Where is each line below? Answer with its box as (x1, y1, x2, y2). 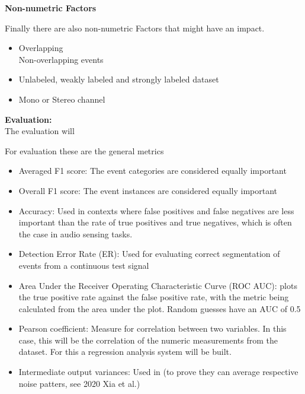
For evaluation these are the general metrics (5, 144, 164, 157)
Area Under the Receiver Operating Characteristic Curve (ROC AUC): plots (18, 279, 297, 291)
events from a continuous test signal (18, 259, 149, 271)
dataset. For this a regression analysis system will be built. (18, 345, 232, 358)
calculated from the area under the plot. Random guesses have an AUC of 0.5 (18, 302, 301, 314)
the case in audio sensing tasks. (18, 227, 133, 240)
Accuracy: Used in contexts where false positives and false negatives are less (18, 204, 294, 217)
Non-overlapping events (18, 53, 104, 65)
